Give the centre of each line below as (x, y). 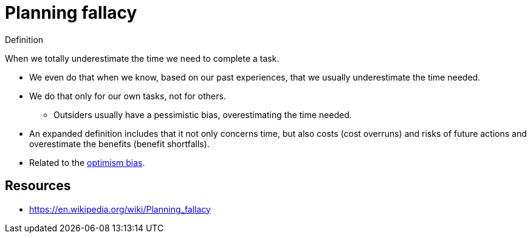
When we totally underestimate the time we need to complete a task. (142, 58)
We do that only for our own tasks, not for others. (128, 96)
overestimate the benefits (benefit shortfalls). (119, 144)
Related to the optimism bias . (87, 162)
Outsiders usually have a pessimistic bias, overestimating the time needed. (203, 114)
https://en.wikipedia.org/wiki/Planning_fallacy (120, 209)
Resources (38, 186)
